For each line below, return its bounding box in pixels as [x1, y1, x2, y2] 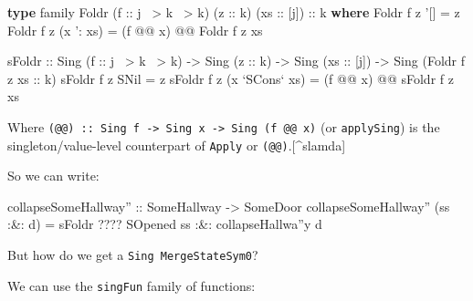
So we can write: [7, 166, 100, 185]
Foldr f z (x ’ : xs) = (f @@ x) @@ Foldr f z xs [7, 20, 263, 39]
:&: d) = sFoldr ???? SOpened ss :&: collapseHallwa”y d [7, 214, 322, 234]
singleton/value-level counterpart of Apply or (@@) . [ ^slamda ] [7, 135, 346, 154]
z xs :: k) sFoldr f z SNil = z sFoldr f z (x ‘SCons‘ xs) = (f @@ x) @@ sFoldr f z [7, 68, 454, 88]
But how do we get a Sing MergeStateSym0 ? [7, 245, 258, 265]
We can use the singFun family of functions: [7, 275, 256, 295]
